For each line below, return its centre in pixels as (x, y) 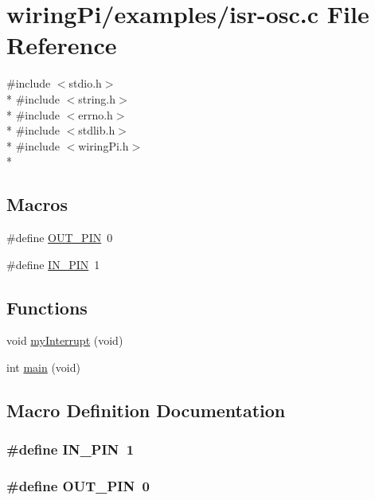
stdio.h (85, 83)
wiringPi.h (104, 145)
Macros (37, 204)
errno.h (96, 114)
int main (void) (43, 367)
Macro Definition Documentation (146, 410)
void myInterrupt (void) (65, 340)
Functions (47, 307)
